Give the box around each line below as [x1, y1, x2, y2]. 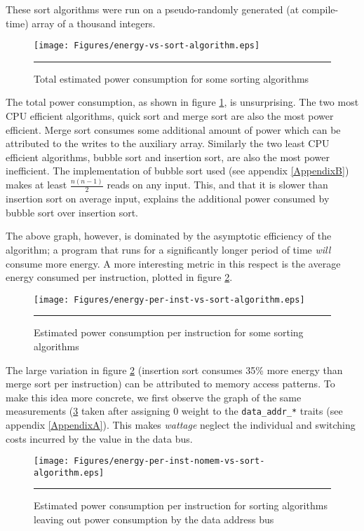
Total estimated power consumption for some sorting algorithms [34, 71, 309, 85]
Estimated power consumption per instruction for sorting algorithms [34, 498, 328, 513]
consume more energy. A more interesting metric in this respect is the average [6, 256, 341, 270]
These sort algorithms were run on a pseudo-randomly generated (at [6, 2, 299, 16]
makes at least [6, 177, 67, 192]
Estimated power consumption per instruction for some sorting [34, 325, 304, 340]
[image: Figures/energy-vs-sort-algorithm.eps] [34, 41, 260, 51]
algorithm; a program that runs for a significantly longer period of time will [6, 242, 331, 256]
